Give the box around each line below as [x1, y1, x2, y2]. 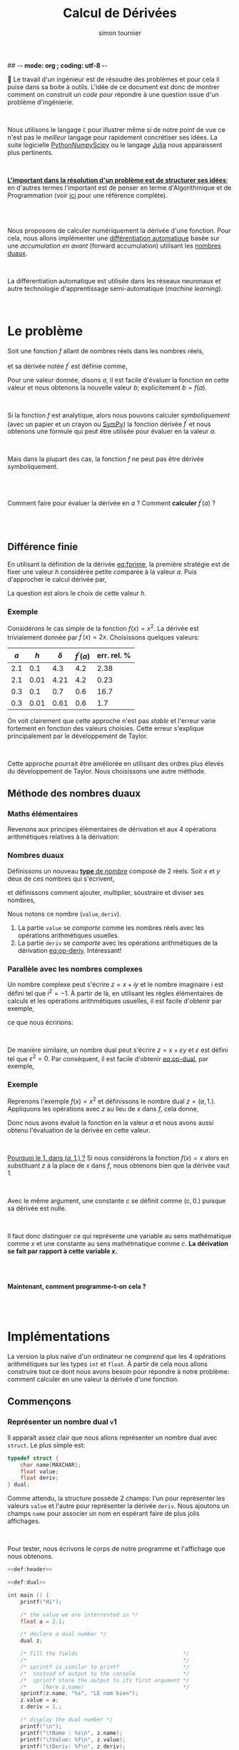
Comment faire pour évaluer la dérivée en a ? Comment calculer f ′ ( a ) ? [7, 497, 215, 507]
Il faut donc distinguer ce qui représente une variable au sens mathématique [7, 1232, 232, 1240]
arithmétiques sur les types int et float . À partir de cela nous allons [7, 1360, 208, 1368]
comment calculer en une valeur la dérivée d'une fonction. [7, 1375, 180, 1384]
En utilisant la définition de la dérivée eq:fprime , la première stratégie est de [7, 560, 230, 568]
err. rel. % [96, 650, 131, 660]
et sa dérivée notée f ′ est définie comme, [7, 360, 128, 370]
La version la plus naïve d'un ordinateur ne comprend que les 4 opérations [7, 1352, 226, 1361]
